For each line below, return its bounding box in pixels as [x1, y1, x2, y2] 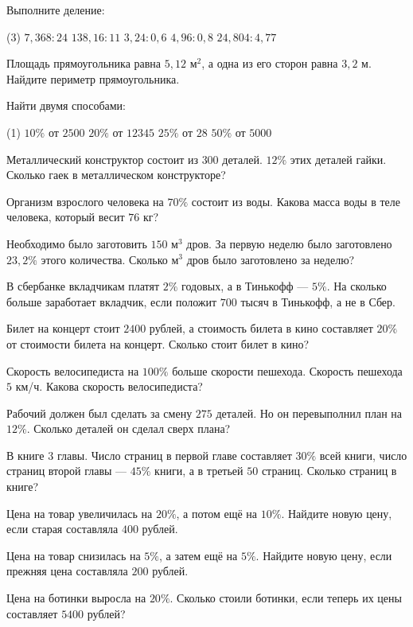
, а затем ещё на [159, 547, 238, 563]
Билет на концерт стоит [6, 320, 120, 337]
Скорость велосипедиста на [6, 362, 139, 379]
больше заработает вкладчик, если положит [6, 293, 217, 310]
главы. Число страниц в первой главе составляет [56, 446, 292, 463]
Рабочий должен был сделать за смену [6, 404, 193, 421]
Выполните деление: [6, 2, 105, 18]
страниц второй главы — [6, 462, 127, 479]
